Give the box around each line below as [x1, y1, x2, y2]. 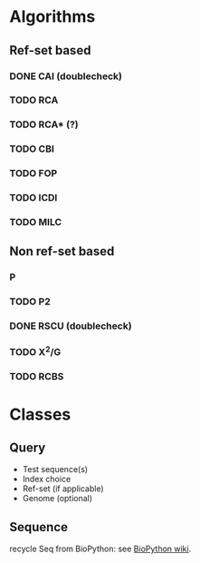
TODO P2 [9, 295, 52, 308]
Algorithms [9, 6, 96, 27]
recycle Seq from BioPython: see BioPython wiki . [9, 543, 192, 555]
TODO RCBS [9, 370, 64, 383]
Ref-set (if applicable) [22, 483, 104, 494]
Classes [9, 404, 71, 424]
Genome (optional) [22, 493, 93, 504]
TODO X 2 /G [9, 344, 62, 359]
